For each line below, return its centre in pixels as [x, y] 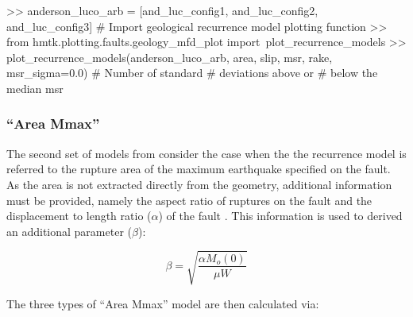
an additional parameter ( [69, 231]
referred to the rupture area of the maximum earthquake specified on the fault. [199, 169]
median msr [35, 88]
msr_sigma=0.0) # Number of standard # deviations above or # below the [192, 73]
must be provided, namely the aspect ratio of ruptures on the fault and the [189, 200]
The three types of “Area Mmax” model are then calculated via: [163, 303]
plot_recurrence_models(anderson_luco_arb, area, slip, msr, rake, [170, 57]
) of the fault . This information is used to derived [280, 216]
